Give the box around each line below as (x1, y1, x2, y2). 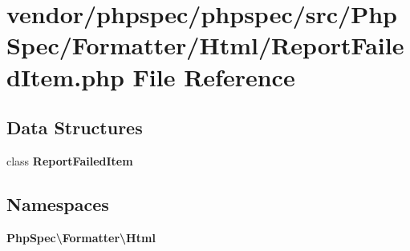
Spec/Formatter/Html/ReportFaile (6, 29, 404, 62)
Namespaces (6, 191, 109, 216)
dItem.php (6, 60, 124, 93)
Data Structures (6, 115, 143, 140)
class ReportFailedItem (6, 152, 133, 169)
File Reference (132, 60, 295, 93)
